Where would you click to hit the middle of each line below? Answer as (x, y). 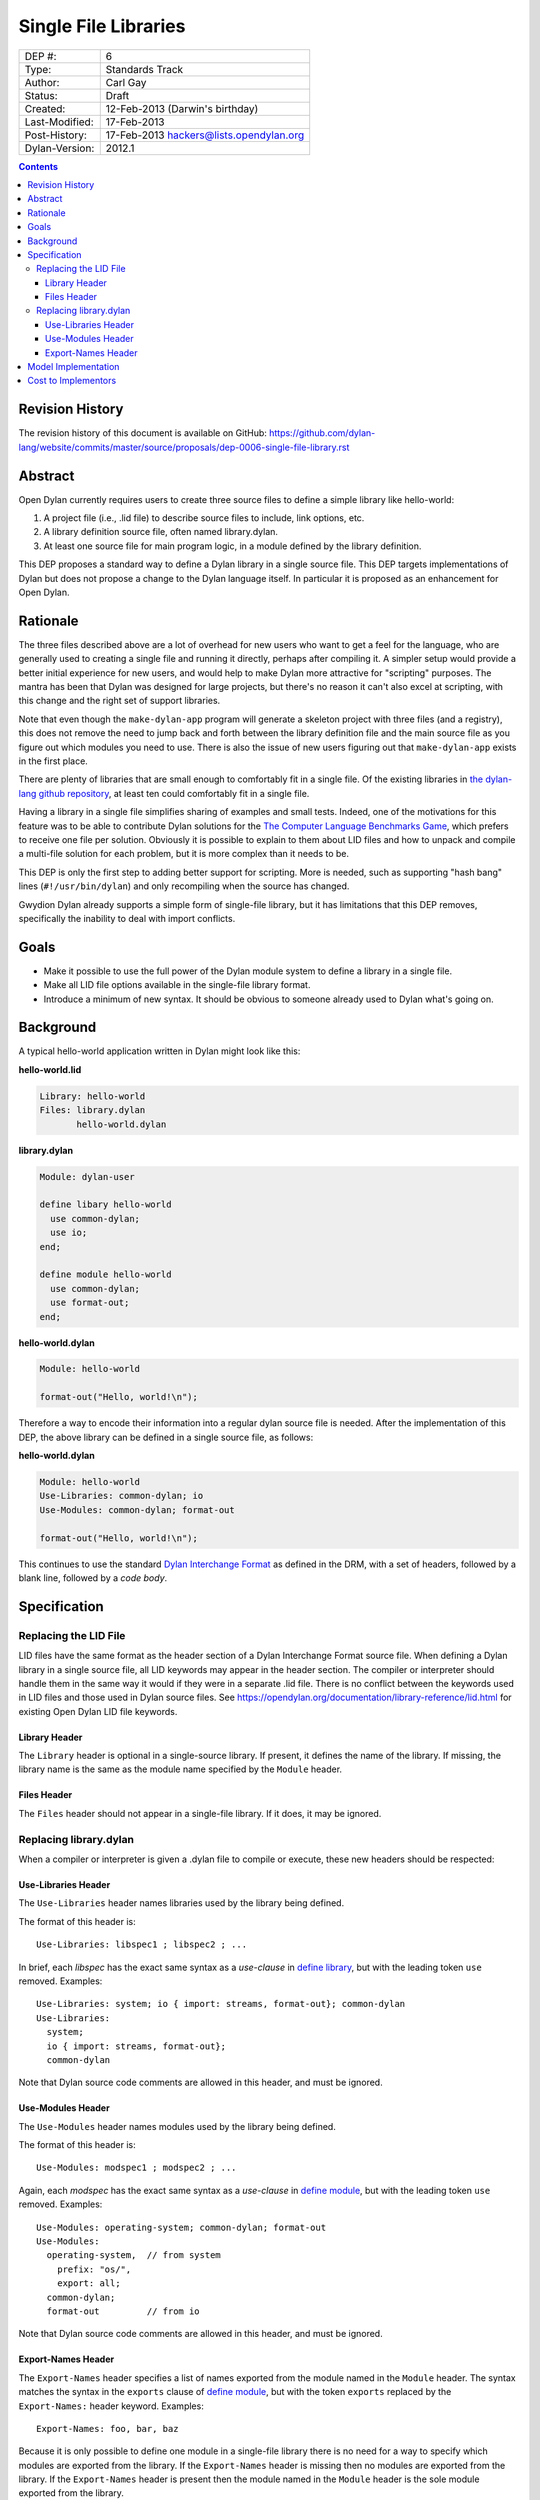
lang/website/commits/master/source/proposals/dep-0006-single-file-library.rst (184, 447)
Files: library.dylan (92, 1110)
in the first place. (53, 761)
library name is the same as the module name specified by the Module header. (180, 1769)
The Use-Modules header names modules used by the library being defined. (177, 2126)
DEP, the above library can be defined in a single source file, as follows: (166, 1437)
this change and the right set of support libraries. (119, 701)
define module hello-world (105, 1274)
